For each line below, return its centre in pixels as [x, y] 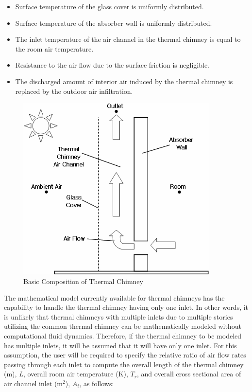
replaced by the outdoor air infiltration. [74, 91]
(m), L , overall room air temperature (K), [66, 374]
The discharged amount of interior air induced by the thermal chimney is [124, 81]
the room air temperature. [54, 48]
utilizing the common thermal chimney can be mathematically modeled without [123, 326]
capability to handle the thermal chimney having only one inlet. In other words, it [126, 307]
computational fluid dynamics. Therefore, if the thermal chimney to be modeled [123, 335]
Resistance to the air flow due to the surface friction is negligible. [112, 65]
